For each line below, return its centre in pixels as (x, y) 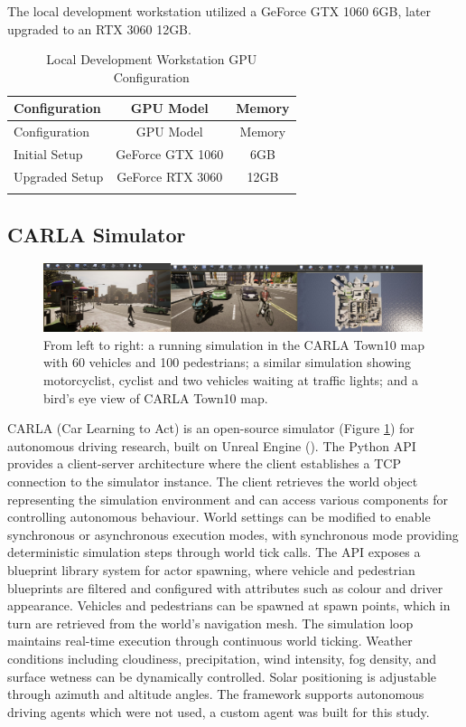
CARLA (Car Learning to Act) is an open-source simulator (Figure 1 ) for (211, 428)
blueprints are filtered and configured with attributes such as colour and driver (225, 587)
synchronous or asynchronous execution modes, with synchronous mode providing (233, 534)
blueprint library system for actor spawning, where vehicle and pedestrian (211, 570)
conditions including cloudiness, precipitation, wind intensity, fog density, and (222, 658)
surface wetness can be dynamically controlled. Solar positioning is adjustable (222, 676)
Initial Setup (48, 154)
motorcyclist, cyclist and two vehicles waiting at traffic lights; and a (231, 380)
